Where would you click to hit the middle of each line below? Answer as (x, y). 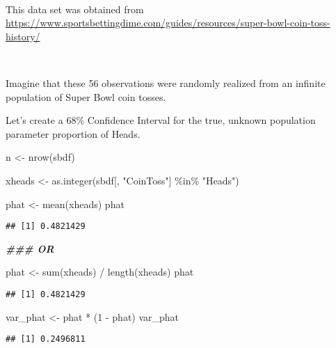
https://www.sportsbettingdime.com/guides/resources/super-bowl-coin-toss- (168, 23)
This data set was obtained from (75, 9)
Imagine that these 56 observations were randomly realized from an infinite (166, 82)
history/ (23, 36)
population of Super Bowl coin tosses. (86, 96)
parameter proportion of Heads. (73, 133)
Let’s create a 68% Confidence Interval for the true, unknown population (161, 120)
